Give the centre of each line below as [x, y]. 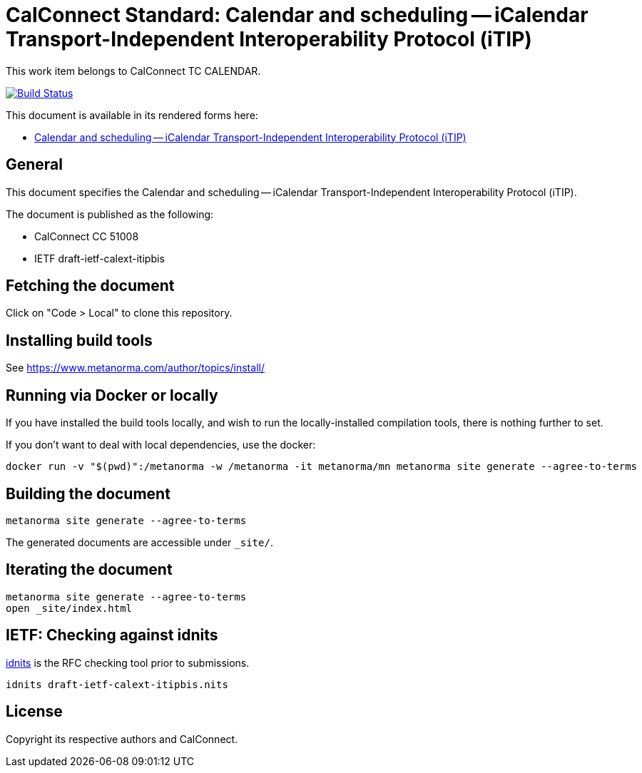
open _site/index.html [69, 608]
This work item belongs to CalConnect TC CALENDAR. [133, 71]
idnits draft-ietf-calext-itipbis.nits [117, 684]
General [35, 165]
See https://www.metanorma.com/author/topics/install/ [135, 368]
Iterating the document [89, 570]
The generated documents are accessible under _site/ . [139, 542]
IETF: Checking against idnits [112, 635]
